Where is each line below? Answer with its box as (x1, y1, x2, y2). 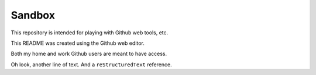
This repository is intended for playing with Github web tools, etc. (11, 29, 169, 36)
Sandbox (11, 9, 56, 22)
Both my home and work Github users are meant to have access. (11, 50, 167, 58)
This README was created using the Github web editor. (11, 40, 145, 47)
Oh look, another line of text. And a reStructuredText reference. (11, 61, 172, 68)
